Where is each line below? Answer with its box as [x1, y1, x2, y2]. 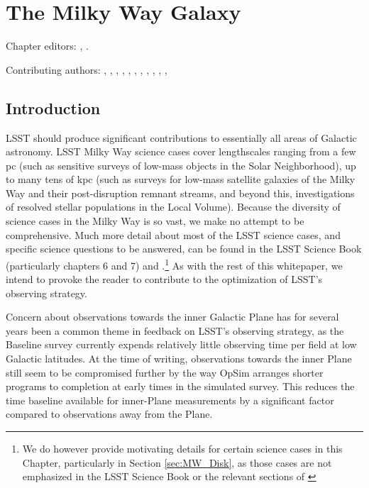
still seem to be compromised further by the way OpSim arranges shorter [6, 365, 324, 379]
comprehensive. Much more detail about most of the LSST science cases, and [6, 227, 341, 242]
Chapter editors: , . [6, 38, 89, 53]
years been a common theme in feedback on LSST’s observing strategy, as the [6, 323, 344, 338]
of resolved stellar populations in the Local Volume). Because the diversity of [6, 199, 341, 214]
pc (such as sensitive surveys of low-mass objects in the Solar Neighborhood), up [6, 157, 356, 172]
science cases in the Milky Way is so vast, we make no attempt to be [6, 213, 304, 228]
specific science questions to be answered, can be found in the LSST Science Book [6, 241, 362, 256]
